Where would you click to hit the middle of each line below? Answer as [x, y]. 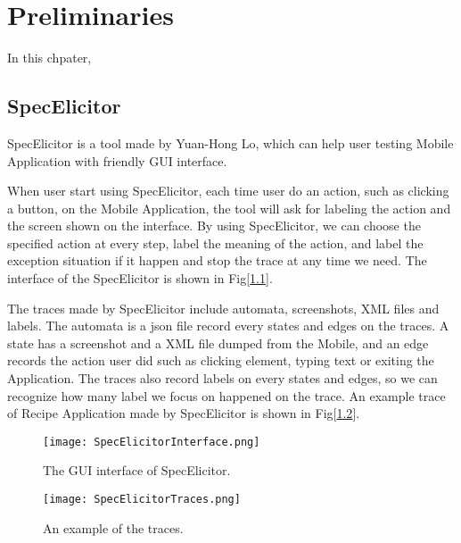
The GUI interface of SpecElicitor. [137, 470]
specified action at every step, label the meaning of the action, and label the [215, 242]
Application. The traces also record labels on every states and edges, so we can [222, 378]
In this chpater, [49, 58]
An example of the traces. [113, 527]
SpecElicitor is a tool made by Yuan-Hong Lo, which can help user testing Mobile [230, 142]
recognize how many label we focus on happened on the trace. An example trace [226, 395]
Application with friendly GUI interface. [117, 160]
